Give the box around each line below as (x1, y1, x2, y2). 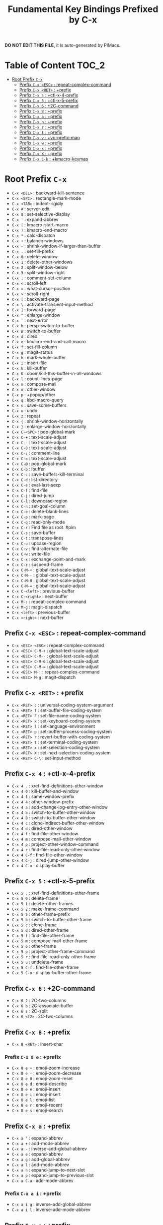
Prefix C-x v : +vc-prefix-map (19, 135, 80, 141)
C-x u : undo (11, 408, 38, 414)
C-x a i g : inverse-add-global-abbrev (11, 1202, 91, 1208)
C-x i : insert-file (11, 360, 47, 366)
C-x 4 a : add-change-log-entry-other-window (11, 804, 108, 810)
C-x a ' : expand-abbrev (11, 1135, 63, 1141)
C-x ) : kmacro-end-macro (11, 227, 68, 233)
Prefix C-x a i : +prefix (4, 1190, 61, 1197)
